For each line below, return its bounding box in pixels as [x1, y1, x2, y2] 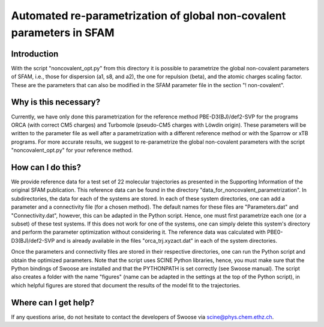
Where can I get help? [11, 298, 95, 308]
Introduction [11, 49, 59, 59]
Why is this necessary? [11, 97, 101, 108]
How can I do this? [11, 162, 81, 173]
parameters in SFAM [11, 26, 115, 39]
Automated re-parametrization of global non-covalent [11, 9, 286, 22]
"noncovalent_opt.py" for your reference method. [11, 147, 133, 154]
